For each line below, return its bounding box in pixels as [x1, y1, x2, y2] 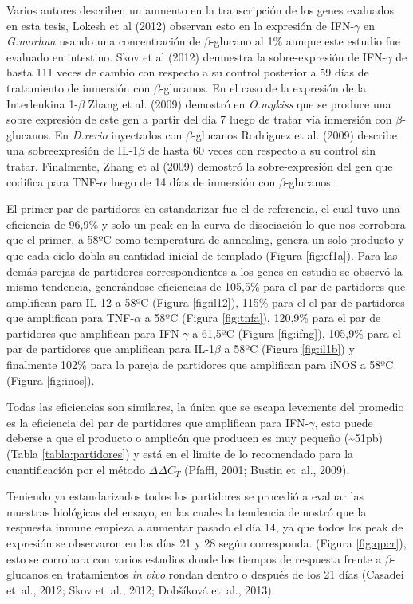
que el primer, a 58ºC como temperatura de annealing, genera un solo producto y [6, 231, 404, 248]
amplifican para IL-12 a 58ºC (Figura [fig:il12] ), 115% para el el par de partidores [6, 293, 405, 310]
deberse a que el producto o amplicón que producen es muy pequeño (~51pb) [6, 429, 383, 446]
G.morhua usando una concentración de [6, 33, 201, 49]
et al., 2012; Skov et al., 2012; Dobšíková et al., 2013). [6, 581, 275, 598]
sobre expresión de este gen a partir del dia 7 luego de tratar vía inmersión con [6, 111, 392, 127]
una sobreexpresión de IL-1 [6, 142, 139, 159]
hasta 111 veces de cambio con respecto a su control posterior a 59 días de [6, 64, 369, 80]
